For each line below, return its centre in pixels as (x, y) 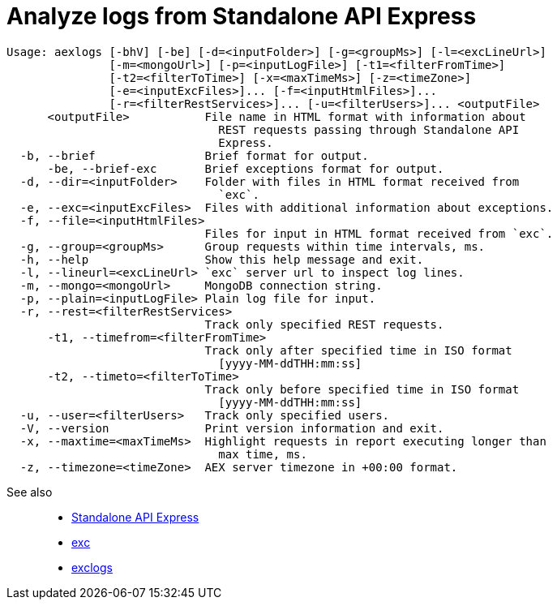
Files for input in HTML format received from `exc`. (379, 233)
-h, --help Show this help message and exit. (222, 259)
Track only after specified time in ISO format (358, 350)
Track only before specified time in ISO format (362, 389)
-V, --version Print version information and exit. (232, 428)
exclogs (92, 567)
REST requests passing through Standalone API (369, 129)
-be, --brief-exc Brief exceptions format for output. (246, 168)
